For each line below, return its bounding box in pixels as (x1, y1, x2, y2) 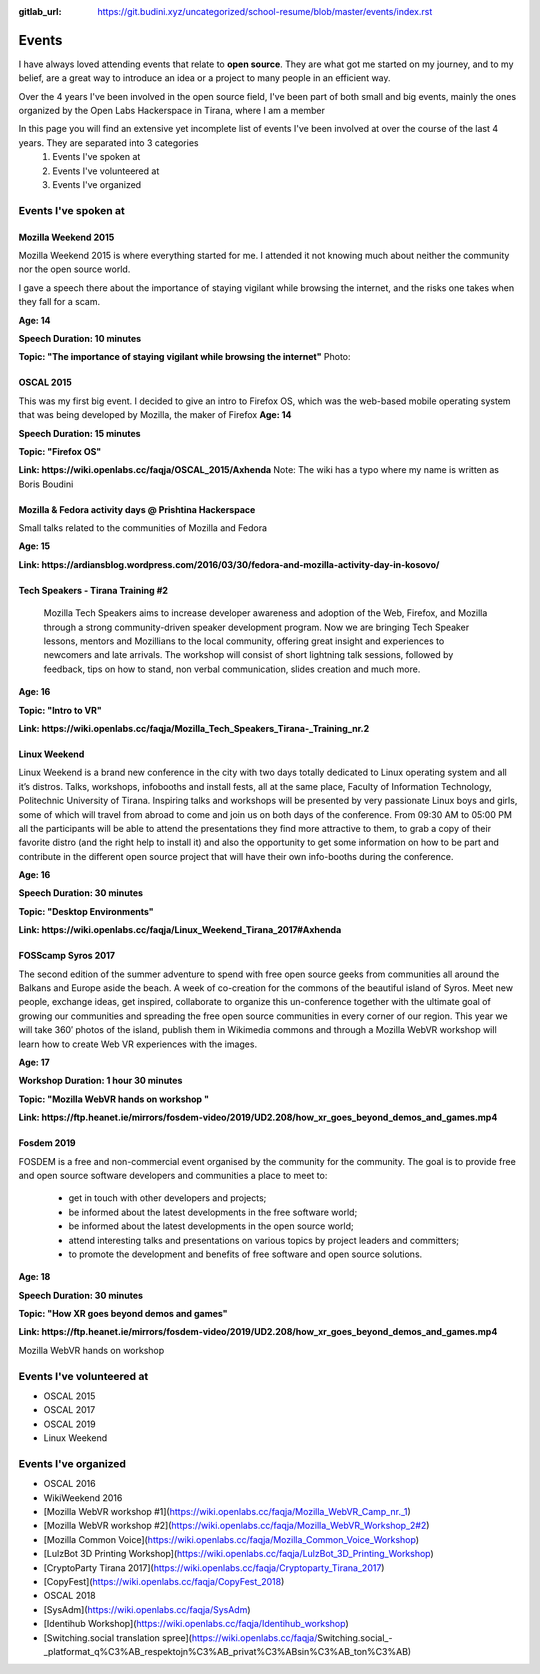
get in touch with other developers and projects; (68, 1192, 267, 1204)
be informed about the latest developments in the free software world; (68, 1206, 358, 1218)
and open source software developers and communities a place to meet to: (18, 1169, 328, 1181)
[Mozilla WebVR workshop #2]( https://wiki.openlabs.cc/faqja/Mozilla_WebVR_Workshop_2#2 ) (43, 1520, 430, 1532)
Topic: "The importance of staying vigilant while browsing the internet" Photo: (18, 351, 351, 363)
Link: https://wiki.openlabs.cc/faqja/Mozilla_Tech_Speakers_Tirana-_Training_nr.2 (18, 722, 370, 734)
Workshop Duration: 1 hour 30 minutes (18, 1075, 183, 1087)
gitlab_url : (18, 6, 62, 17)
